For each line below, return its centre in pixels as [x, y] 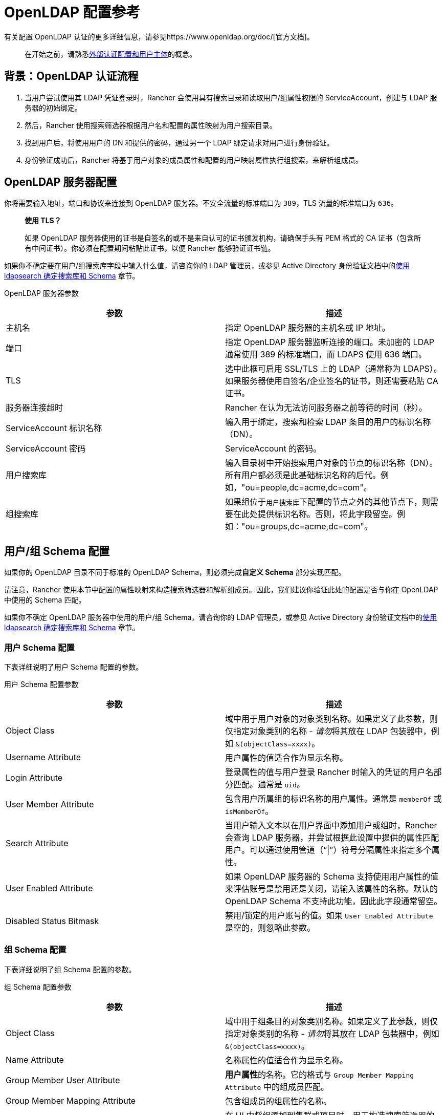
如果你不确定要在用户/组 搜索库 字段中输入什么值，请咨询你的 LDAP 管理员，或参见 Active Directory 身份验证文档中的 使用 [207, 266]
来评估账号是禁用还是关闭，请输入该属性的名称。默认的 [332, 889]
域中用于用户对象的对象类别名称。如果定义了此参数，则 [332, 719]
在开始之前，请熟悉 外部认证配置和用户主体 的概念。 [110, 54]
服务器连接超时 [35, 408]
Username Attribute [43, 757]
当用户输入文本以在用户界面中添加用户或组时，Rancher [331, 825]
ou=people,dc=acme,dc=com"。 [308, 488]
